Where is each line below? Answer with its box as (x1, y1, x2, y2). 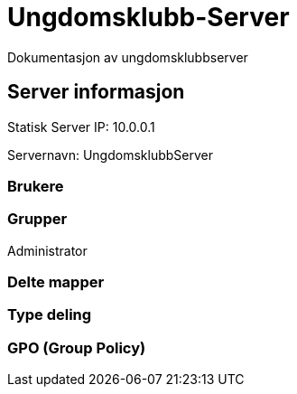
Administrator (7, 242, 88, 258)
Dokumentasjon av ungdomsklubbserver (7, 49, 248, 65)
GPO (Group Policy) (7, 338, 146, 357)
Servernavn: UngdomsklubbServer (7, 146, 213, 163)
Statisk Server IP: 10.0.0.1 (7, 118, 155, 135)
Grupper (7, 210, 68, 229)
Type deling (7, 305, 92, 324)
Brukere (7, 176, 64, 195)
